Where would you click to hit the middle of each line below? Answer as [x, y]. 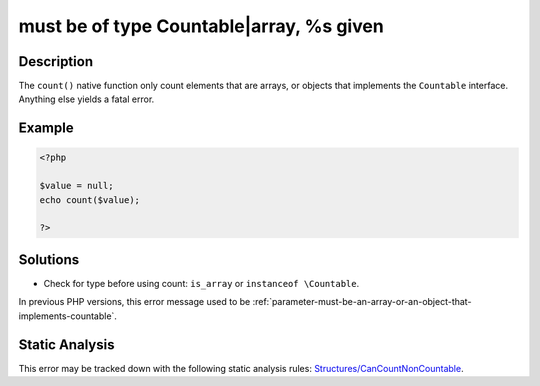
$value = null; [76, 186]
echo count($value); [89, 199]
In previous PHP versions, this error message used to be [134, 302]
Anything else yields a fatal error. [86, 99]
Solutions [49, 259]
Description [56, 61]
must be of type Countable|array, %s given [201, 26]
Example [46, 128]
